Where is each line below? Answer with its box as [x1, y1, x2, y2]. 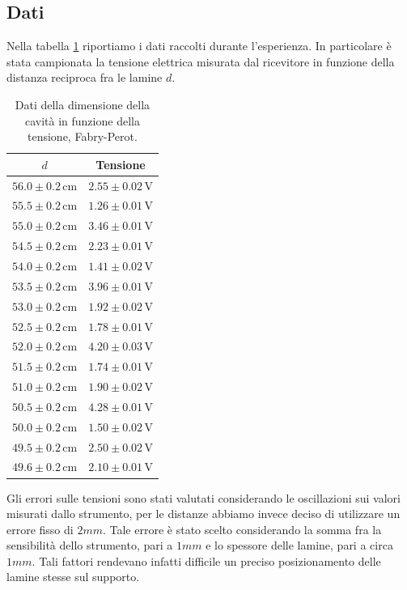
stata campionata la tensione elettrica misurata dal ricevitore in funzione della [6, 53, 395, 70]
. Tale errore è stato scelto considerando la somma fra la [102, 520, 382, 537]
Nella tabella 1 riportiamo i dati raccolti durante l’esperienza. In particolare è [6, 37, 392, 54]
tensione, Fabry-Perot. [28, 128, 138, 145]
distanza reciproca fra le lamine [6, 69, 163, 86]
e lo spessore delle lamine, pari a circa [206, 537, 393, 554]
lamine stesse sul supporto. [6, 568, 140, 585]
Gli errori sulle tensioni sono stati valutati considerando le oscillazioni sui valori [6, 489, 401, 506]
